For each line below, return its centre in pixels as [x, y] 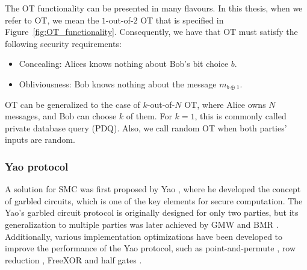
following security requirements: [63, 43]
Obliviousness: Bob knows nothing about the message [118, 83]
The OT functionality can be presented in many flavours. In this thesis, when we [154, 8]
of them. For [149, 116]
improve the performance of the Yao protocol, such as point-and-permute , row [150, 248]
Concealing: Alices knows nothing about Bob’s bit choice [124, 64]
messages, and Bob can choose [61, 116]
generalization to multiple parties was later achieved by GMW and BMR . [142, 224]
